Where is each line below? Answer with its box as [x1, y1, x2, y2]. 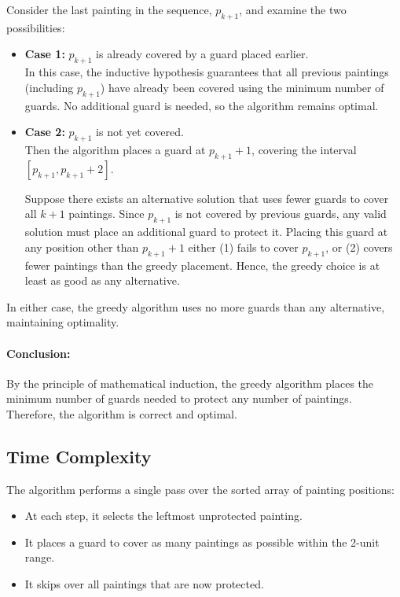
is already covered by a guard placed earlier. [96, 46, 309, 62]
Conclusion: [6, 345, 71, 361]
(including [24, 79, 74, 95]
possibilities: [6, 19, 65, 35]
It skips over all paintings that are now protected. [24, 576, 264, 592]
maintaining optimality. [6, 314, 119, 330]
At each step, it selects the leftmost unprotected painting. [24, 507, 303, 524]
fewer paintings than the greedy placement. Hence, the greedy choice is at [24, 256, 380, 273]
